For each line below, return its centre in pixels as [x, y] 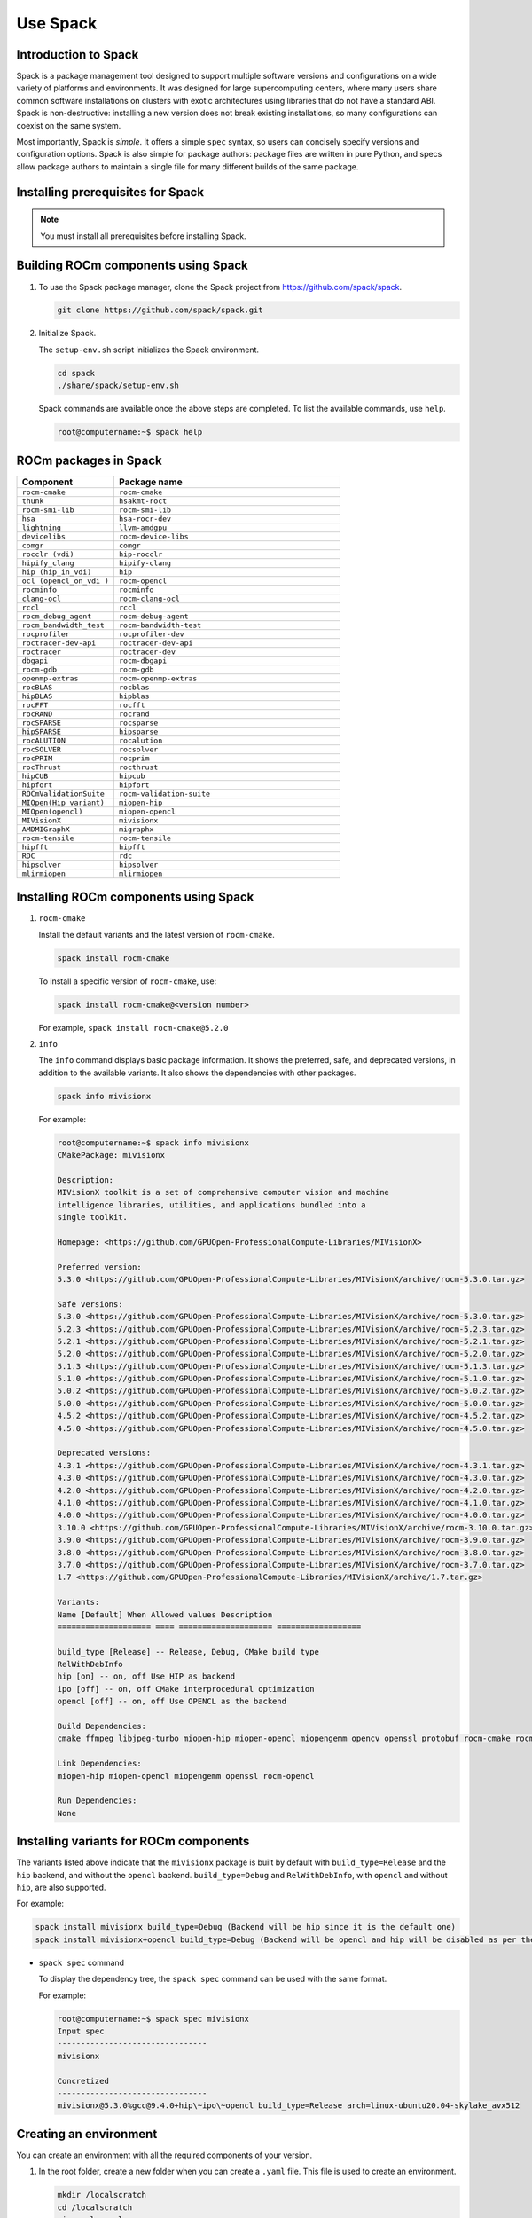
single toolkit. [93, 1217]
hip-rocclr [141, 554]
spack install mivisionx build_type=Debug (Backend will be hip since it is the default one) [246, 1927]
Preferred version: [99, 1267]
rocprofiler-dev [152, 634]
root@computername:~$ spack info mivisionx [153, 1143]
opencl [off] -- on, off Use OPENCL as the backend [172, 1702]
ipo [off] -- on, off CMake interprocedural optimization [186, 1689]
